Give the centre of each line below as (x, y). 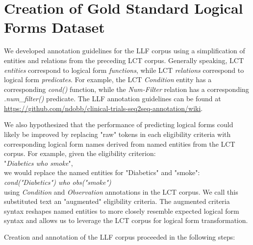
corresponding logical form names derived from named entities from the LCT (120, 144)
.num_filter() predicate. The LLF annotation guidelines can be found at (113, 99)
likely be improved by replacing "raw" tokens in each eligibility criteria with (117, 134)
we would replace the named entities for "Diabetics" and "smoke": (102, 172)
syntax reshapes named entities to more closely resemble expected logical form (122, 211)
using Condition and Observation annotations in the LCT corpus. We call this (121, 191)
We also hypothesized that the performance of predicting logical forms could (119, 124)
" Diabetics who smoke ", (38, 163)
